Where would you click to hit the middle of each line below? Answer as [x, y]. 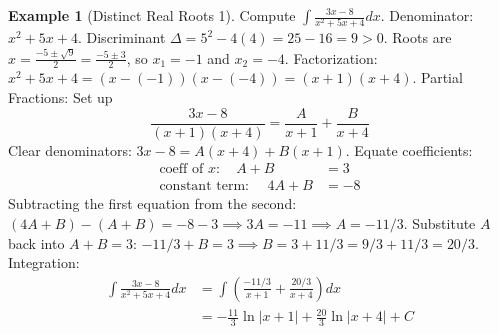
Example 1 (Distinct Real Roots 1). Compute [152, 15]
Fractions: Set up [60, 97]
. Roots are [417, 37]
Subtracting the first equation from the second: [152, 203]
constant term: [204, 186]
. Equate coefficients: [409, 149]
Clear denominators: [70, 149]
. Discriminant [121, 37]
